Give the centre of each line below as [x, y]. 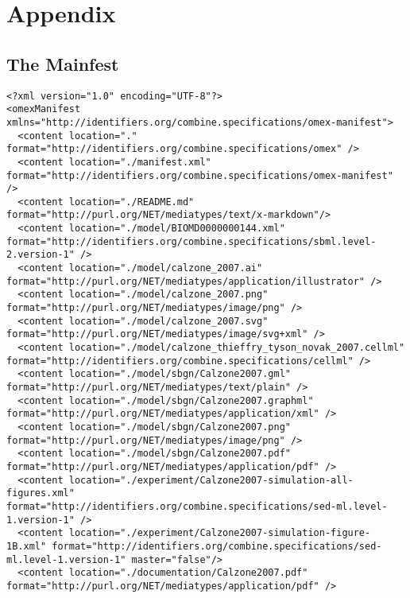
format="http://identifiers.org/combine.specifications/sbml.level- [191, 241]
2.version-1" [41, 255]
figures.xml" [41, 493]
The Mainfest [63, 63]
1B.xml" [27, 546]
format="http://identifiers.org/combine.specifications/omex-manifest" [200, 175]
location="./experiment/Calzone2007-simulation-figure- [220, 533]
